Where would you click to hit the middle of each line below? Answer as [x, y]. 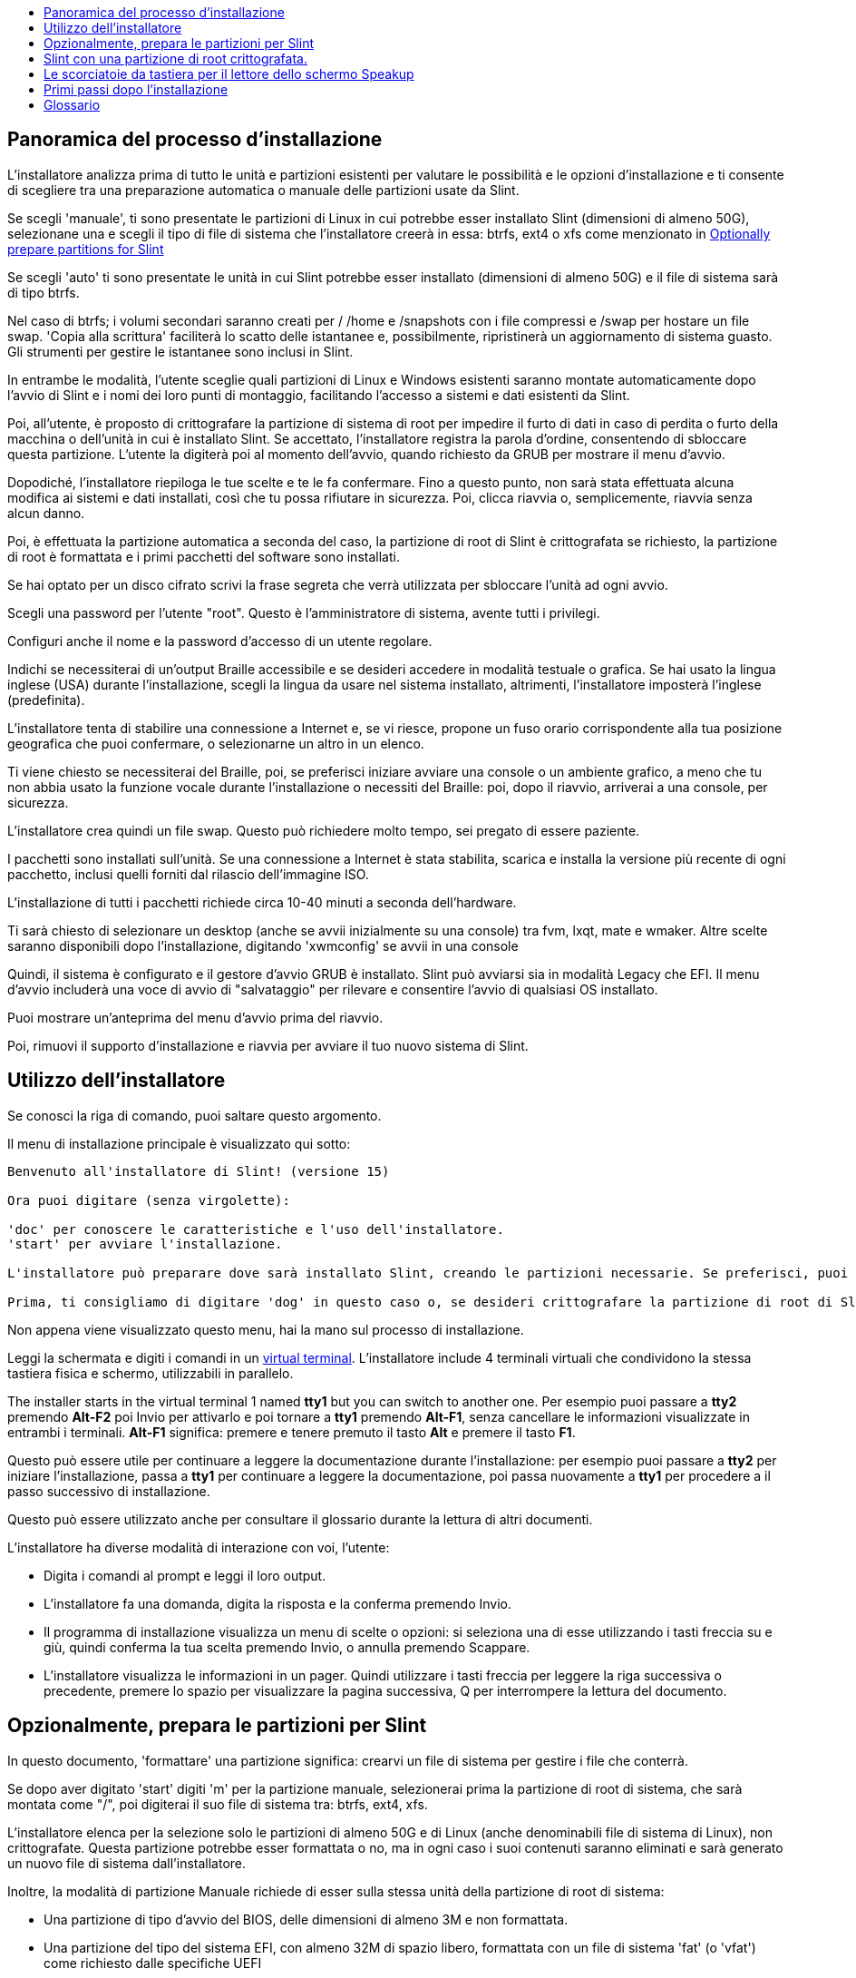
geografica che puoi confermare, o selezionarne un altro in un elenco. [216, 743]
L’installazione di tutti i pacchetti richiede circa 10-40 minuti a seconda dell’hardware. [262, 902]
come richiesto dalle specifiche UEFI [153, 1963]
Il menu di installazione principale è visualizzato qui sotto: [179, 1143]
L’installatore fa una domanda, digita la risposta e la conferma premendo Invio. [277, 1603]
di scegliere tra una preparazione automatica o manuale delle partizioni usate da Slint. [263, 190]
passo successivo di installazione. [109, 1491]
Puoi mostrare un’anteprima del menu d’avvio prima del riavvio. [195, 1017]
